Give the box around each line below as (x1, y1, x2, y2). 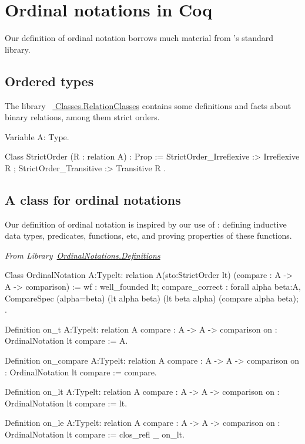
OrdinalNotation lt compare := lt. (5, 396, 128, 409)
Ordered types (5, 72, 94, 90)
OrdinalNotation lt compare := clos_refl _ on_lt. (5, 428, 185, 440)
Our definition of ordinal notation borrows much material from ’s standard (5, 32, 274, 44)
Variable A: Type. (5, 130, 69, 143)
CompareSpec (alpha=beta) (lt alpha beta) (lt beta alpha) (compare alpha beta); (5, 292, 299, 304)
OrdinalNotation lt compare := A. (5, 334, 128, 347)
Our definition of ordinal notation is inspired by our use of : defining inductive (5, 218, 287, 230)
